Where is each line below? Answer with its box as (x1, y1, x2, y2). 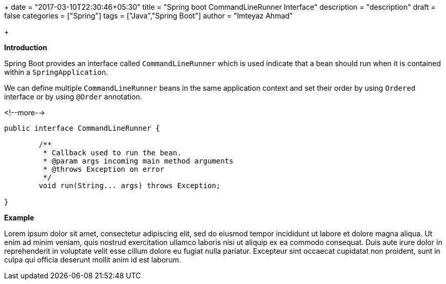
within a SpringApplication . (4, 68, 108, 76)
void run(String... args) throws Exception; (38, 181, 221, 190)
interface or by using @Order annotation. (4, 92, 142, 101)
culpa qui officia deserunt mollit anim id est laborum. (4, 255, 181, 264)
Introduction (4, 43, 47, 52)
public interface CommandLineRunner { (4, 124, 160, 132)
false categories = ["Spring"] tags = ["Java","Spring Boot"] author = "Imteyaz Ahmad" (4, 11, 293, 20)
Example (4, 213, 34, 222)
